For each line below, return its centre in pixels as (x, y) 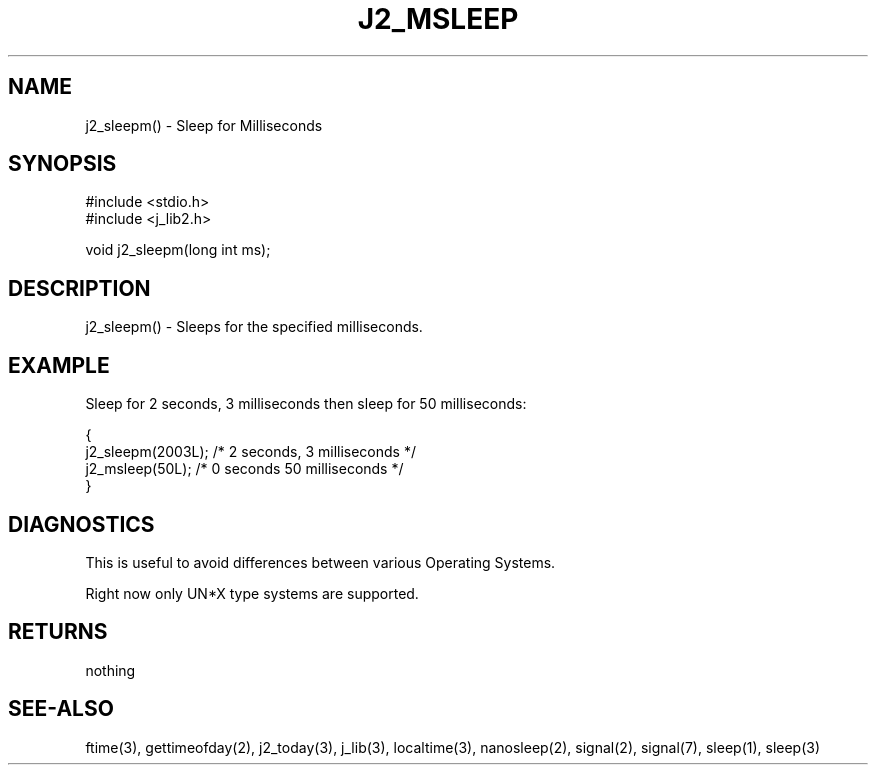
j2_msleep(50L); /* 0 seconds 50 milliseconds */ (244, 469)
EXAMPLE (59, 365)
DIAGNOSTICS (81, 524)
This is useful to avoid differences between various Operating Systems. (320, 562)
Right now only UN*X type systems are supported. (252, 593)
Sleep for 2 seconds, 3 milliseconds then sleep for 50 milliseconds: (306, 404)
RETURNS (58, 632)
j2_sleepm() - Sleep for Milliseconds (204, 125)
